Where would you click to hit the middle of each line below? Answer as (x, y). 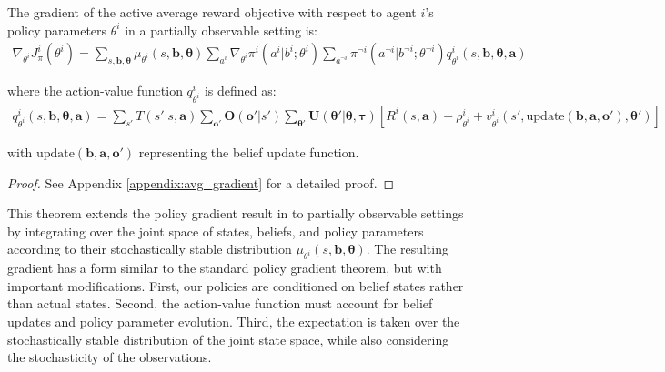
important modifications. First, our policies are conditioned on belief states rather (236, 285)
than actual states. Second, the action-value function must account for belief (220, 303)
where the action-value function (95, 90)
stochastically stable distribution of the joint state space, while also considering (228, 339)
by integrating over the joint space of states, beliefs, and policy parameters (216, 231)
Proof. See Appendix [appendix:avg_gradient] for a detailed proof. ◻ (201, 182)
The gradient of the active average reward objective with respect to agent (212, 12)
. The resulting (407, 249)
